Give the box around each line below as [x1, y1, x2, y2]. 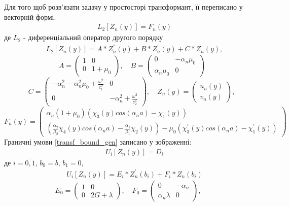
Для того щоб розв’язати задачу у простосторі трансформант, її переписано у [4, 2, 243, 12]
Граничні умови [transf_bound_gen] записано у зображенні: [4, 136, 192, 147]
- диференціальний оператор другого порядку [23, 32, 163, 43]
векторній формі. [4, 11, 56, 22]
